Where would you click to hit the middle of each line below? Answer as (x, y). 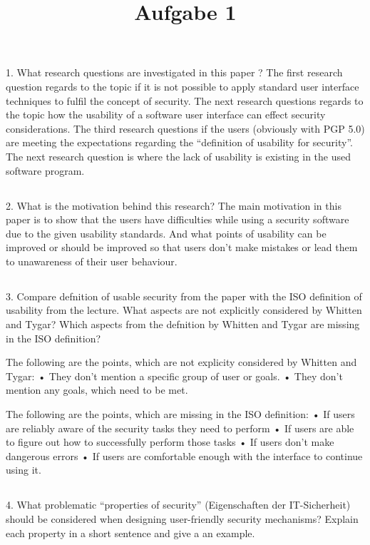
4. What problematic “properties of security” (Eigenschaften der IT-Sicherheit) (178, 505)
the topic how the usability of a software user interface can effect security (166, 114)
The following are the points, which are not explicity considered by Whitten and (181, 362)
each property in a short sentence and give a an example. (130, 533)
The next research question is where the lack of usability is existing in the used (179, 156)
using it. (24, 470)
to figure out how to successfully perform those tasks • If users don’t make (170, 442)
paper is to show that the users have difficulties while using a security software (178, 219)
